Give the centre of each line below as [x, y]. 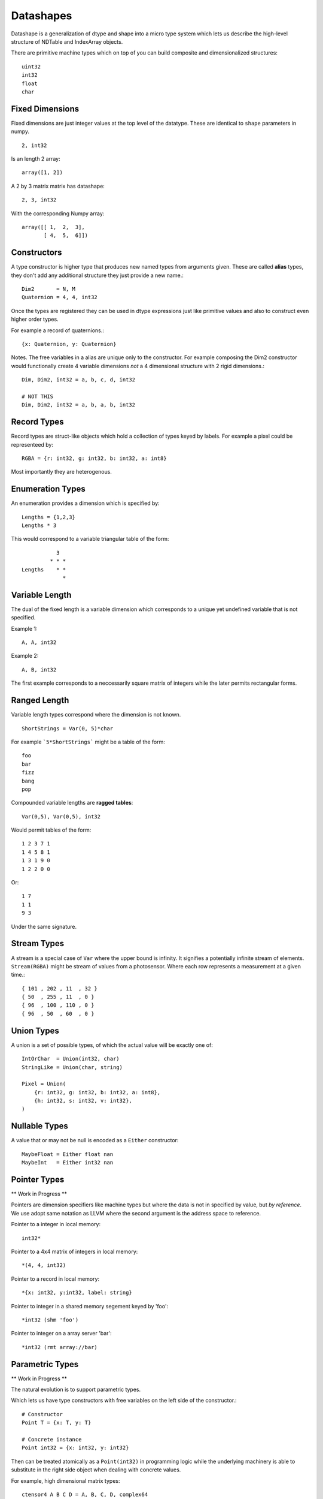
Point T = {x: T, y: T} [57, 1423]
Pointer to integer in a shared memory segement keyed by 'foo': [90, 1306]
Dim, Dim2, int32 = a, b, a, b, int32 [79, 405]
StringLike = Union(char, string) [72, 1067]
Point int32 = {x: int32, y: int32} [75, 1448]
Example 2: [25, 656]
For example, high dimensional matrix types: [65, 1480]
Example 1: [24, 628]
